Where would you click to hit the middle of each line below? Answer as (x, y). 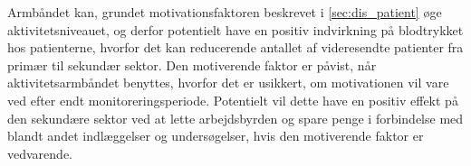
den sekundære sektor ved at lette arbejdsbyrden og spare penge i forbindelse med (235, 118)
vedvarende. (40, 153)
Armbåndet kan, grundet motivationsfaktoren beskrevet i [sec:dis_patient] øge (225, 12)
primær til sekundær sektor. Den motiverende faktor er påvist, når (192, 65)
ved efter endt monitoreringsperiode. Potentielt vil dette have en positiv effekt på (233, 100)
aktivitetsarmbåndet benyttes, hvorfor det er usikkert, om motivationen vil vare (228, 83)
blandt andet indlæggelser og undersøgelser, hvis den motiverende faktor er (216, 136)
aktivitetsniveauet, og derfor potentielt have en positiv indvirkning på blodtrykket (235, 29)
